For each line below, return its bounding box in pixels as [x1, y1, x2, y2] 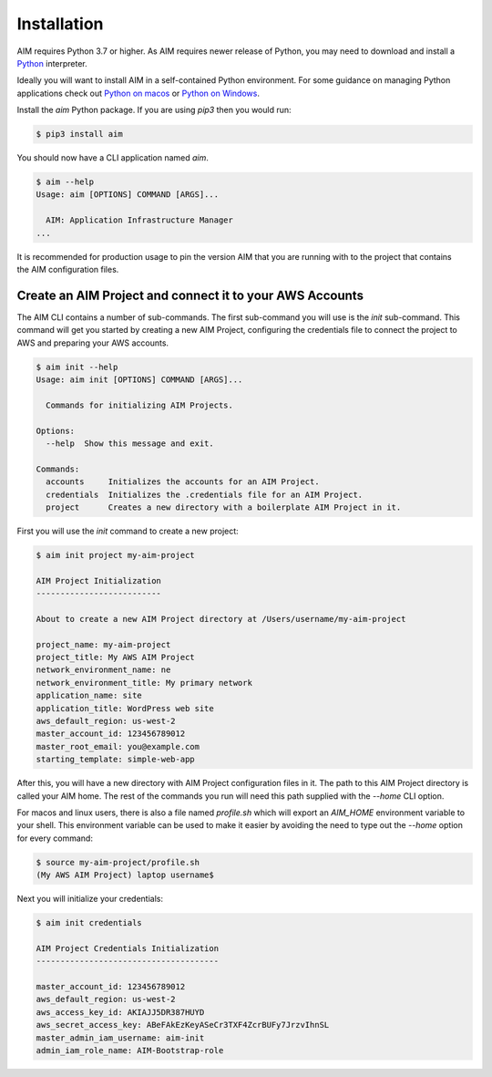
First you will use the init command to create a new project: [16, 525, 239, 536]
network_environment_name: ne [36, 665, 171, 675]
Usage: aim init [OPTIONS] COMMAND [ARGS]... [36, 375, 243, 385]
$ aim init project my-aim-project [36, 550, 195, 560]
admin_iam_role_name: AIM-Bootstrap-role [36, 1045, 224, 1055]
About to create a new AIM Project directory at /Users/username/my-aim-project [36, 614, 406, 624]
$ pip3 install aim [36, 129, 123, 140]
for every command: [16, 833, 93, 844]
